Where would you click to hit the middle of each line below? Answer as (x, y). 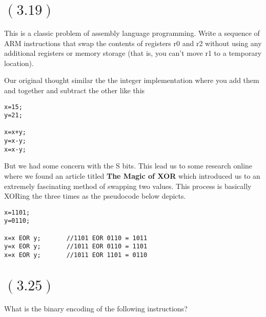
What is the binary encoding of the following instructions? (96, 308)
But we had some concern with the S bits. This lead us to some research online (128, 166)
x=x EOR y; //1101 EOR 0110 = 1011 (76, 238)
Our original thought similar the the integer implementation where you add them (132, 80)
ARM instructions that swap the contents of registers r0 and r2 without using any (133, 43)
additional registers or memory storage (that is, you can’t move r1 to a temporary (133, 53)
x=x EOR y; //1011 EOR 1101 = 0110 (76, 255)
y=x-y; (15, 141)
